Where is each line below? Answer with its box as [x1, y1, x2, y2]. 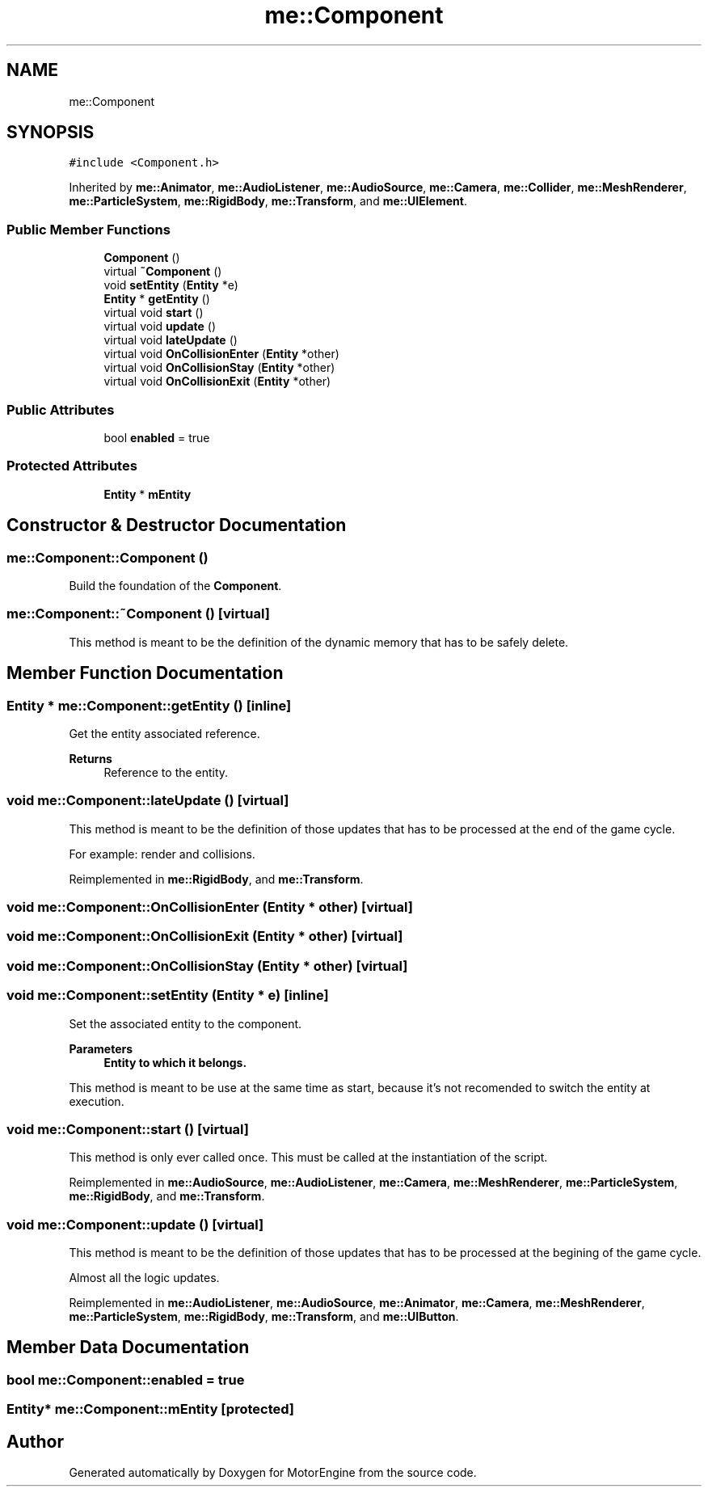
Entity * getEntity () [103, 292, 210, 306]
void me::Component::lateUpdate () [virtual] [6, 792, 289, 809]
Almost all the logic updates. [69, 1271, 220, 1284]
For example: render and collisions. [69, 846, 255, 861]
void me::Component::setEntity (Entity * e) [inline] [6, 987, 329, 1004]
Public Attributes [6, 401, 115, 418]
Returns [69, 751, 112, 765]
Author [6, 1431, 64, 1452]
